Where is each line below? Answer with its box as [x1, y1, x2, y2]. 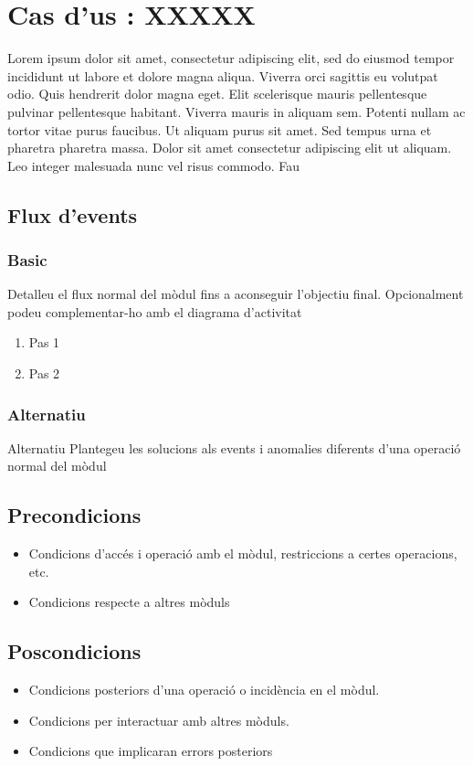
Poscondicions [7, 637, 142, 665]
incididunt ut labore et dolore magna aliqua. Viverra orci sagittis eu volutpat [7, 66, 438, 85]
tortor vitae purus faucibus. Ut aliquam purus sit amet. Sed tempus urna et [7, 120, 432, 139]
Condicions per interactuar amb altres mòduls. [28, 710, 289, 729]
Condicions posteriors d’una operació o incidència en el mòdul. [28, 680, 380, 699]
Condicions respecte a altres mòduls [28, 592, 230, 612]
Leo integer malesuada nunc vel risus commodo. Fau [7, 155, 300, 175]
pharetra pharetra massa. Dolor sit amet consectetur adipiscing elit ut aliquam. [7, 138, 452, 157]
